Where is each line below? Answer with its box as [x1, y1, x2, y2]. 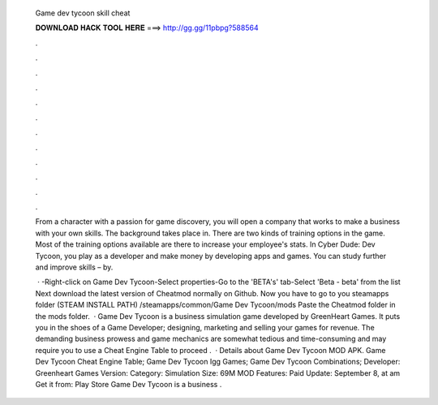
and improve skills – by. [35, 262, 114, 272]
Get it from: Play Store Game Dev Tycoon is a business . [35, 379, 222, 389]
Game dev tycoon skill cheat [35, 8, 131, 18]
